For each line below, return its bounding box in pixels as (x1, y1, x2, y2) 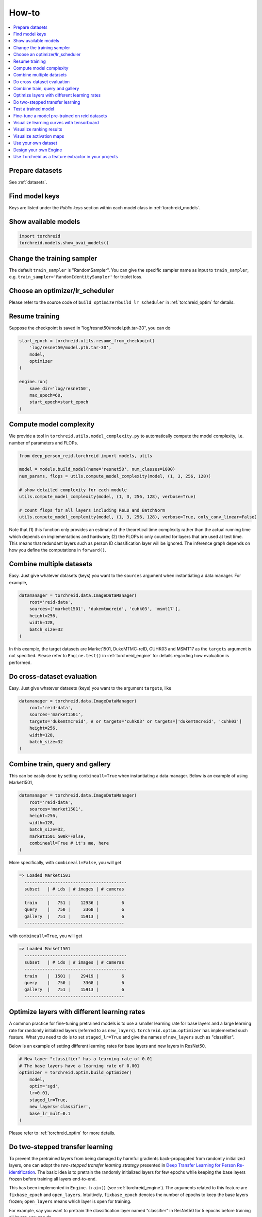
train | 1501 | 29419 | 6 (24, 973, 125, 978)
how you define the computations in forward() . (9, 547, 107, 553)
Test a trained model (13, 106, 54, 112)
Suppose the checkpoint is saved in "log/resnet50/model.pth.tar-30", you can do (9, 325, 171, 331)
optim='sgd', (29, 1083, 61, 1089)
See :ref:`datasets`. (9, 179, 48, 185)
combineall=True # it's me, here (29, 840, 109, 846)
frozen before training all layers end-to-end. (9, 1176, 97, 1181)
